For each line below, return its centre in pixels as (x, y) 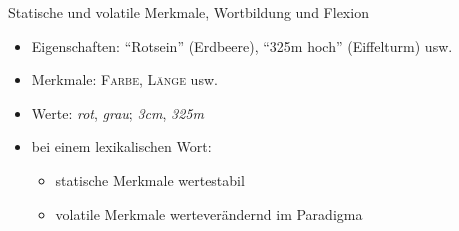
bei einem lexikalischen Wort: (121, 146)
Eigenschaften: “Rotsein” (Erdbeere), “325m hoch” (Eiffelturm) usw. (242, 45)
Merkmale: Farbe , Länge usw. (124, 79)
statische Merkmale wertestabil (150, 179)
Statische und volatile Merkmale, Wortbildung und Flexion (188, 12)
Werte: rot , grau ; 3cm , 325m (117, 112)
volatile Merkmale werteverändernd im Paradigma (209, 213)
